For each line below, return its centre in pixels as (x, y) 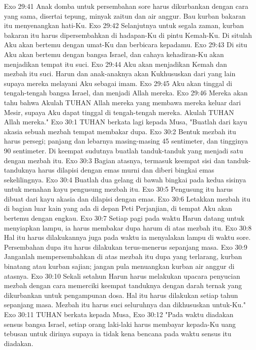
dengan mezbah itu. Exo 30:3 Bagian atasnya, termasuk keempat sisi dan (114, 160)
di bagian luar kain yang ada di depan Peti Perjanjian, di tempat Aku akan (118, 208)
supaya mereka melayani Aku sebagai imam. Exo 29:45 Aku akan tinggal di (118, 83)
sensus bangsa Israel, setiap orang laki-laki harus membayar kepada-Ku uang (120, 324)
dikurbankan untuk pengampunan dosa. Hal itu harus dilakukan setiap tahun (121, 295)
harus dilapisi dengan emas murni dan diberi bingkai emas (126, 170)
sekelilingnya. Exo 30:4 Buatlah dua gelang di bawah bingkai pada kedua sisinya (125, 179)
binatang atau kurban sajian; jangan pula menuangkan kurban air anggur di (119, 266)
